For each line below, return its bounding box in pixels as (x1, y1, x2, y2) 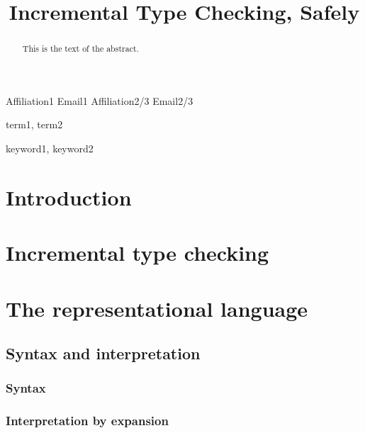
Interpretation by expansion (6, 412, 169, 429)
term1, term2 (6, 117, 63, 132)
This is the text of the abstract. (22, 43, 139, 55)
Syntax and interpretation (6, 342, 201, 364)
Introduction (6, 182, 132, 211)
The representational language (6, 293, 308, 322)
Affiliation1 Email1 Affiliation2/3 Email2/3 (6, 93, 193, 108)
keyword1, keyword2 (6, 141, 94, 156)
